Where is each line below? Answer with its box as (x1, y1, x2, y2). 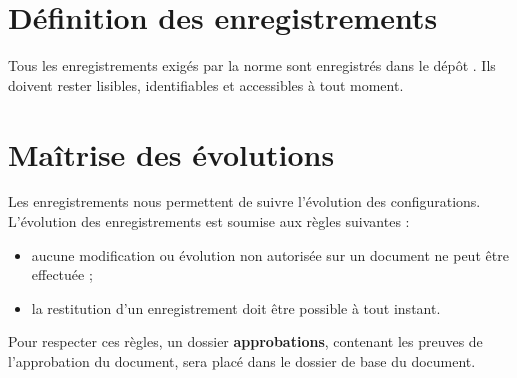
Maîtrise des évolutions (8, 133, 335, 174)
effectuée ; (31, 264, 93, 285)
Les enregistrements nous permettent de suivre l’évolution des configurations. (8, 191, 481, 212)
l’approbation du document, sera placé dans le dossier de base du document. (8, 351, 476, 371)
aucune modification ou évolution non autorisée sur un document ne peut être (31, 244, 509, 265)
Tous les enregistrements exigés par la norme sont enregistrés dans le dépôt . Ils (8, 55, 496, 76)
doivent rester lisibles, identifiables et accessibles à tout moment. (8, 74, 404, 95)
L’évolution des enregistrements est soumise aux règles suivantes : (8, 211, 410, 232)
